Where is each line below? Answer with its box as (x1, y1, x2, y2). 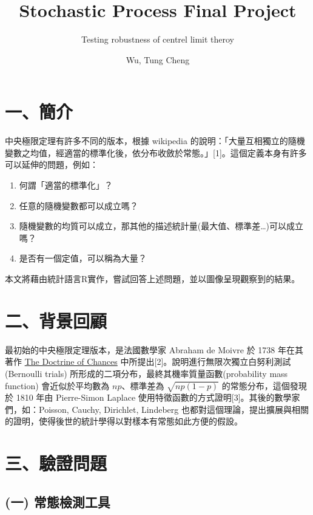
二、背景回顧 (5, 308, 107, 333)
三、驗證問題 (5, 451, 107, 475)
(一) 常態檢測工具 (5, 492, 110, 511)
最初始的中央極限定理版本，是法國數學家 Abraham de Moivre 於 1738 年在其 (5, 343, 304, 356)
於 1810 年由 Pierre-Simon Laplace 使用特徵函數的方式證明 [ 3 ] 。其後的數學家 (5, 391, 300, 404)
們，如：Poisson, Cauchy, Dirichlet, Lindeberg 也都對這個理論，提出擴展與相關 (5, 403, 309, 415)
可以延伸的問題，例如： (5, 158, 98, 171)
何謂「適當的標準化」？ (19, 179, 113, 192)
